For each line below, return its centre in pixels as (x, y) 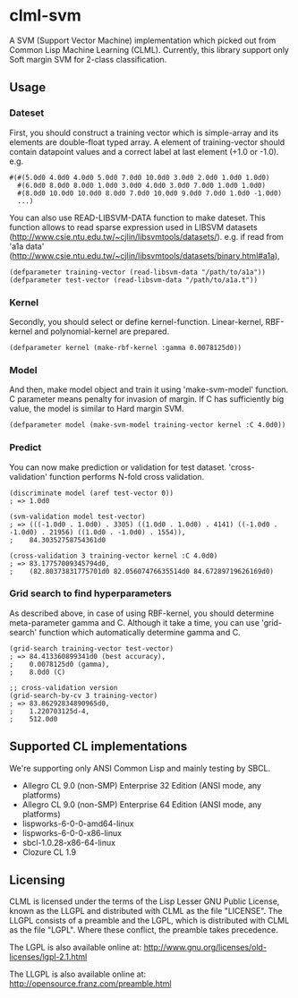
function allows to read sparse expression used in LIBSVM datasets (133, 227)
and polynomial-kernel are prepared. (102, 331)
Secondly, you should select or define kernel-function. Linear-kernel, (136, 321)
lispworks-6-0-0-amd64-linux (78, 823)
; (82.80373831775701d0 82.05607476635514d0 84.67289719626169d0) (142, 571)
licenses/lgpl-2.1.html (48, 957)
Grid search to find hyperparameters (90, 593)
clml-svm (46, 16)
